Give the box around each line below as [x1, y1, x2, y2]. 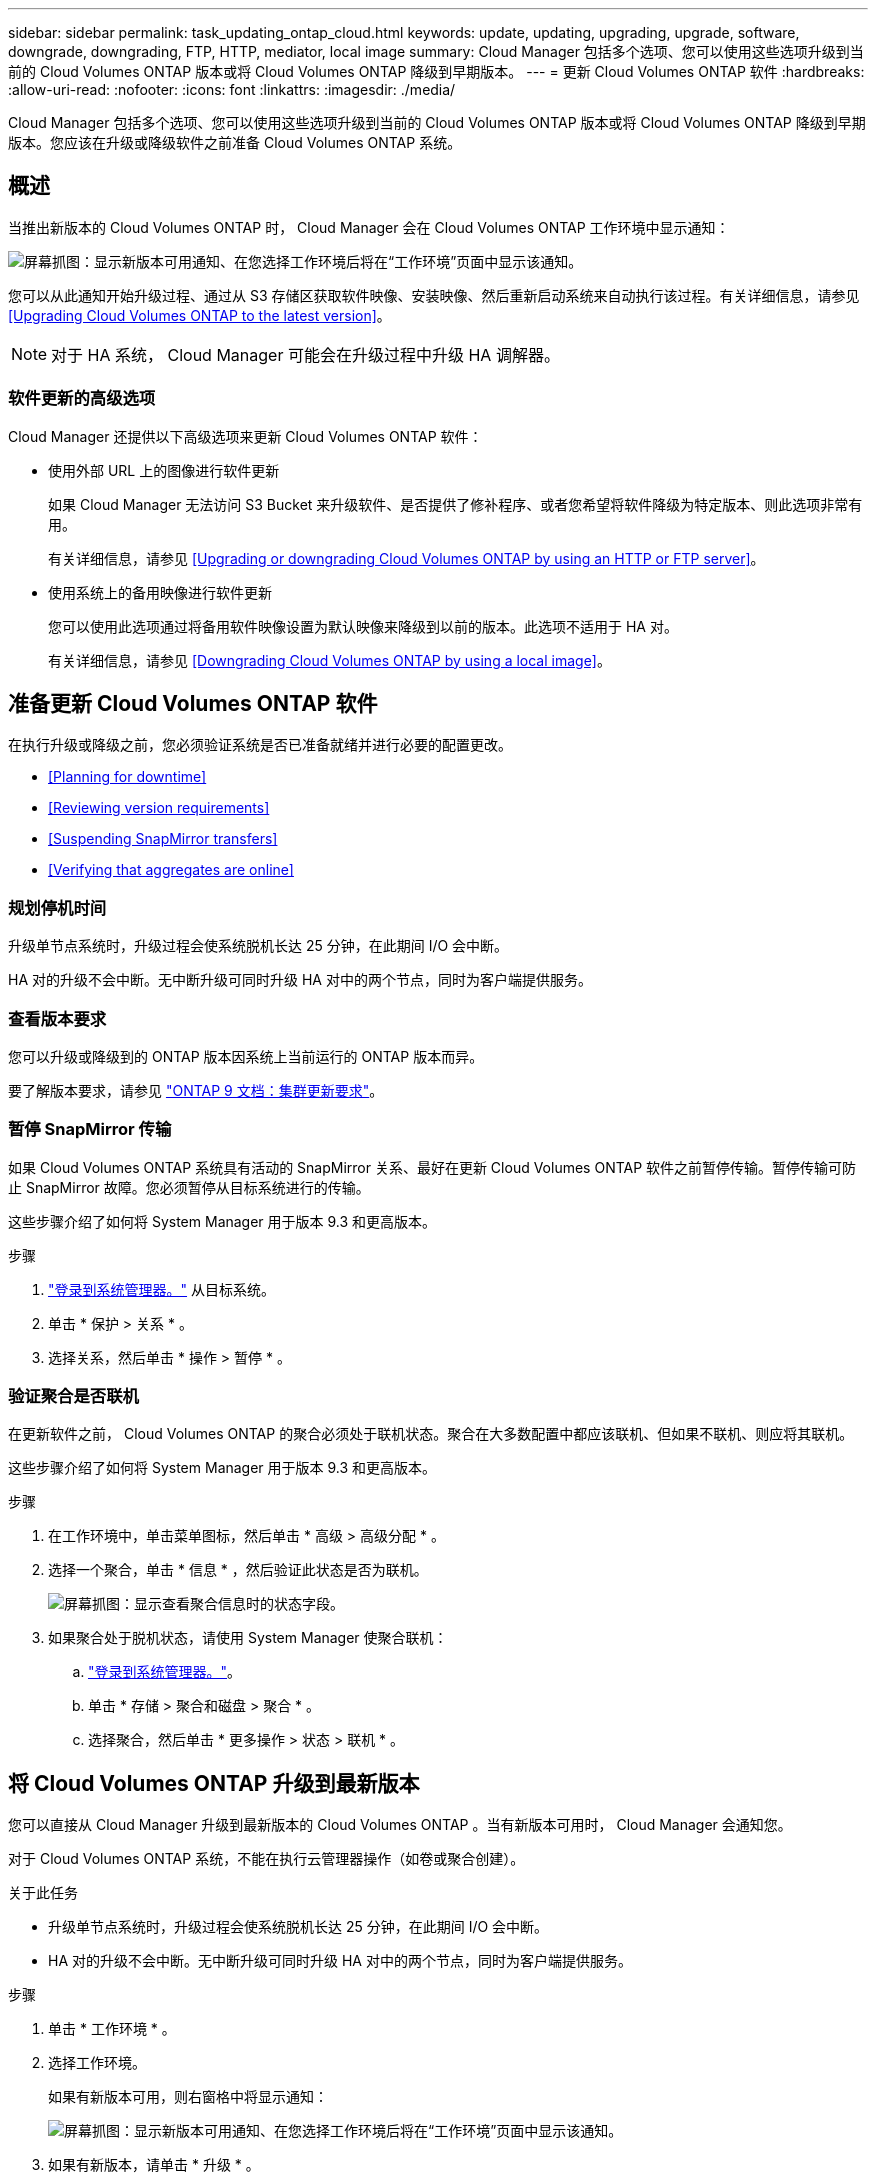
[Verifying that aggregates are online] [48, 861, 294, 879]
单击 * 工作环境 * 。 [48, 2020, 176, 2038]
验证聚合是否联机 [8, 1386, 139, 1407]
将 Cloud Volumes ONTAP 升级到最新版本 [8, 1770, 420, 1796]
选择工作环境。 [48, 2054, 146, 2072]
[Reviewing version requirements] [48, 799, 270, 817]
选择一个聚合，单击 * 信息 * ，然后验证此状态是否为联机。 [48, 1561, 428, 1579]
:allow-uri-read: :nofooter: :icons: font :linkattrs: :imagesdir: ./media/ [8, 81, 456, 98]
